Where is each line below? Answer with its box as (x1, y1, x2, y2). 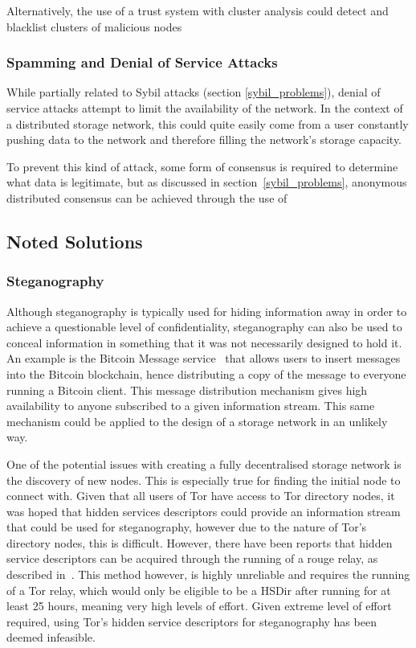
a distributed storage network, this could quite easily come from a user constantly (6, 115, 409, 132)
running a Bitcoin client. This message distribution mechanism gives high (6, 381, 368, 398)
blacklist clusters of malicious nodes (6, 18, 182, 35)
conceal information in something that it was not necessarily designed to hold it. (6, 334, 402, 351)
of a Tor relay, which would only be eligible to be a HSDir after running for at (6, 581, 391, 598)
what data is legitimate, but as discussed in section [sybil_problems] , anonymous (6, 174, 407, 191)
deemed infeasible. (6, 629, 96, 646)
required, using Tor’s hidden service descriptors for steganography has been (6, 613, 377, 630)
